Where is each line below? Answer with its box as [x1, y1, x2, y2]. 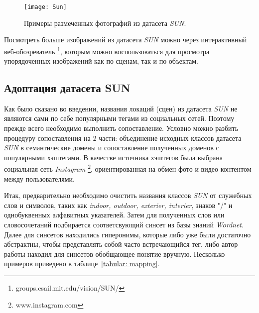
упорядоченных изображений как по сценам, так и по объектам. [4, 56, 198, 66]
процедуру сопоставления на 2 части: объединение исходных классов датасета [4, 132, 242, 143]
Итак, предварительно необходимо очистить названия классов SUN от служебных [4, 190, 252, 201]
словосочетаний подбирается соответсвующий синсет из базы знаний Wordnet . [4, 219, 244, 230]
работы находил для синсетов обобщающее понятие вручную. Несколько [4, 248, 225, 259]
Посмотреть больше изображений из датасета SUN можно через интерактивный [4, 34, 247, 45]
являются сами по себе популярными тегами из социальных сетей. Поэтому [4, 113, 235, 123]
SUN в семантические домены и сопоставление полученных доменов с [4, 142, 219, 153]
